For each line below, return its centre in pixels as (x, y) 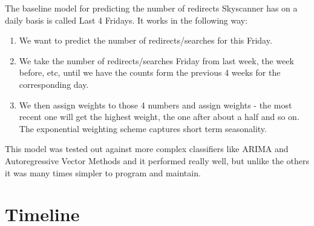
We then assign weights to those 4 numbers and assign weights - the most (155, 105)
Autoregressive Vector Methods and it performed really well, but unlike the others (157, 160)
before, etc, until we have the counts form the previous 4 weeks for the (150, 72)
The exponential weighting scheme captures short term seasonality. (143, 128)
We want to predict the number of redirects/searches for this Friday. (146, 40)
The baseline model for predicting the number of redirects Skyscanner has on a (151, 8)
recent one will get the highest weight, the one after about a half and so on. (159, 117)
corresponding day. (54, 84)
